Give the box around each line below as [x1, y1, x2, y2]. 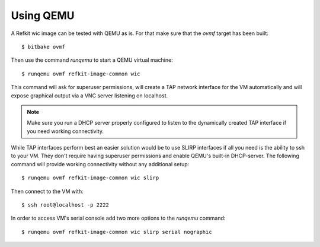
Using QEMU [11, 9, 75, 22]
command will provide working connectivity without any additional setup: [11, 160, 190, 167]
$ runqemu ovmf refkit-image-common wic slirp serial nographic [21, 229, 213, 235]
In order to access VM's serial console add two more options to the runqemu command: [11, 214, 226, 222]
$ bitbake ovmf [21, 43, 66, 50]
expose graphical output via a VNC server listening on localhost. [11, 92, 168, 99]
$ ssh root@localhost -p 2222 [21, 202, 110, 208]
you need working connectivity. [27, 128, 104, 135]
